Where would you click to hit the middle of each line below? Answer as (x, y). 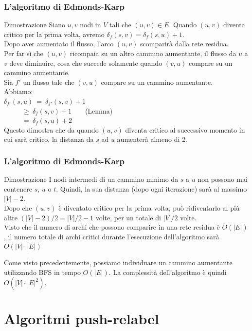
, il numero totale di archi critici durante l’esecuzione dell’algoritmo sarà (112, 236)
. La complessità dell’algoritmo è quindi (168, 272)
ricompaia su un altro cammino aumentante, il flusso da (153, 53)
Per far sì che (24, 53)
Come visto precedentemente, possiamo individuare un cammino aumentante (118, 262)
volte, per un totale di (128, 217)
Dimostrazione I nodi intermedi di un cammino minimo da (91, 179)
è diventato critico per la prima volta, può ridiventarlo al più (149, 207)
